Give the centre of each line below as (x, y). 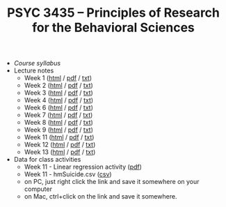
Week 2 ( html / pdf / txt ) (59, 86)
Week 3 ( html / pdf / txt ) (59, 93)
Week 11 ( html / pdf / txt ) (59, 137)
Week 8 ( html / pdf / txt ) (59, 123)
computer (38, 189)
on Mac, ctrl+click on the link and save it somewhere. (100, 197)
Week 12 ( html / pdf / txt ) (60, 145)
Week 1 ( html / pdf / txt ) (58, 78)
